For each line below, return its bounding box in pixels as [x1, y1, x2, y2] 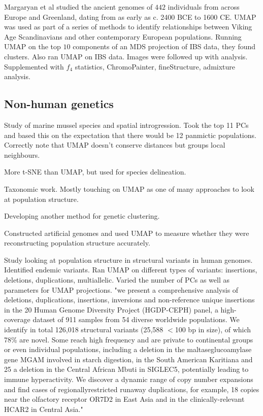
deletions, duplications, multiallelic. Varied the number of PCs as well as [4, 274, 229, 285]
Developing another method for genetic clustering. [4, 211, 160, 221]
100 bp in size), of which [175, 324, 251, 335]
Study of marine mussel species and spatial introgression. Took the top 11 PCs [4, 119, 249, 130]
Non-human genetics [4, 96, 114, 112]
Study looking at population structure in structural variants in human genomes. [4, 254, 253, 265]
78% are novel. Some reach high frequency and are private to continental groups [4, 334, 253, 344]
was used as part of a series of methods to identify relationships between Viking [4, 21, 252, 32]
